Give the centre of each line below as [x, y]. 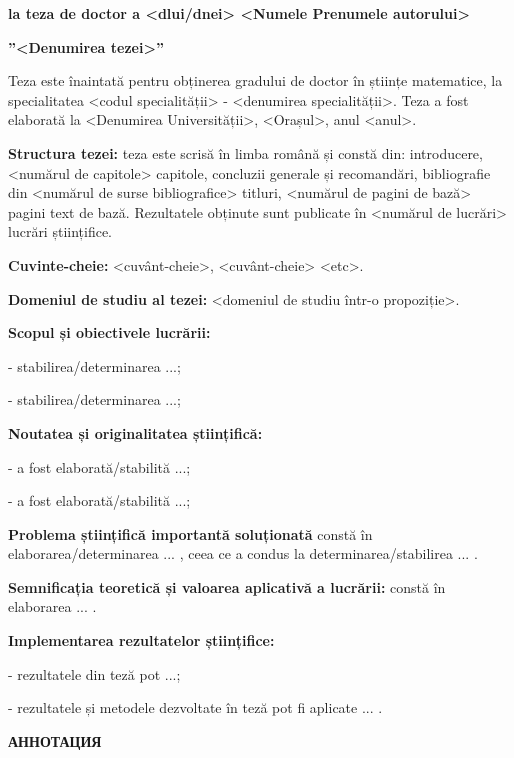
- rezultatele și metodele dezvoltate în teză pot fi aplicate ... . [195, 707]
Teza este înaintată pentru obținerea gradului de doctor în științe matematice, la [255, 80]
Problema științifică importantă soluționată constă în [190, 533]
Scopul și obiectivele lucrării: [109, 332]
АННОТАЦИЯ [55, 740]
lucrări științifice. [60, 231]
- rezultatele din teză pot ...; [94, 673]
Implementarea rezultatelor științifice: [141, 640]
